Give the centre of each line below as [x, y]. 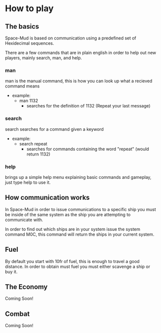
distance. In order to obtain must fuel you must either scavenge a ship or [78, 266]
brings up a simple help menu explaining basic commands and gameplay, [78, 177]
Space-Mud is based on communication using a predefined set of [71, 38]
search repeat [33, 143]
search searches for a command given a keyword [54, 129]
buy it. [11, 272]
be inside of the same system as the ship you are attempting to [68, 214]
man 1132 [29, 101]
